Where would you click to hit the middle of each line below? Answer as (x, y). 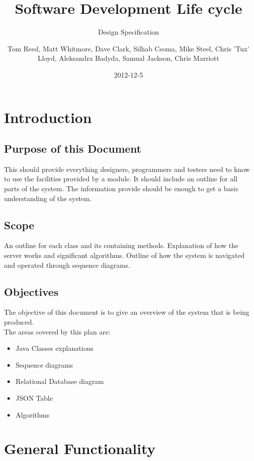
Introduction (48, 117)
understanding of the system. (48, 198)
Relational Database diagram (60, 381)
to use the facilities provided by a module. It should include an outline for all (121, 179)
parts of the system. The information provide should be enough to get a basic (121, 189)
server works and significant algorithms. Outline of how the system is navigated (124, 255)
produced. (19, 322)
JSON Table (34, 398)
